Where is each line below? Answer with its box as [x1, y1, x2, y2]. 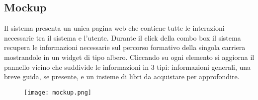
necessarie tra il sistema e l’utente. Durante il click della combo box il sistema [4, 32, 241, 43]
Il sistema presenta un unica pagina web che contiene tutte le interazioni [4, 23, 225, 33]
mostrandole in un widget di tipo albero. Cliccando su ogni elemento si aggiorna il [4, 51, 255, 62]
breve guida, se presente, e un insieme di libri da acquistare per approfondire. [4, 71, 240, 82]
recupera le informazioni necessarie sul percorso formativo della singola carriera [4, 42, 246, 52]
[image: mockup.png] [24, 89, 92, 96]
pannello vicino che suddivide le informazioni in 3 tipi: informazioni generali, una [4, 61, 251, 72]
